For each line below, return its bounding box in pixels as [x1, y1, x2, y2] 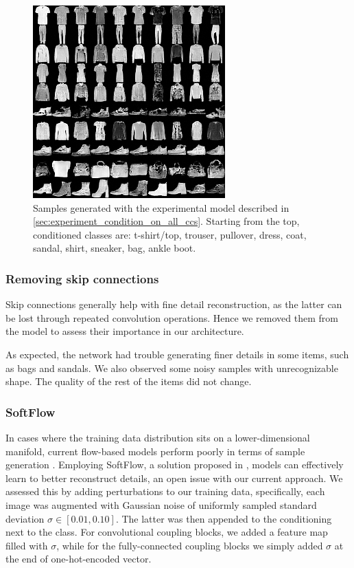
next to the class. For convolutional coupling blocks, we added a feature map [5, 525, 328, 539]
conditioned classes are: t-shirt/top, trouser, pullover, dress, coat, [33, 227, 307, 241]
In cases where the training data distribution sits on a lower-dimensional [5, 430, 310, 444]
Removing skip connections [5, 270, 159, 287]
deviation [5, 511, 45, 525]
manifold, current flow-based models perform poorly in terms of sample [5, 444, 305, 458]
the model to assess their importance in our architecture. [5, 324, 244, 338]
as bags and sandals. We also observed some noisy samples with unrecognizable [5, 360, 338, 375]
